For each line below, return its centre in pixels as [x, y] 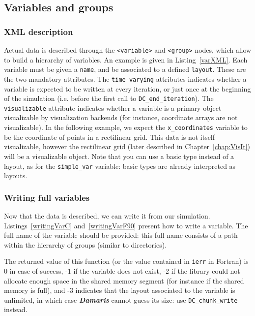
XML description [39, 31]
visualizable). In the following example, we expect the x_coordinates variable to [126, 127]
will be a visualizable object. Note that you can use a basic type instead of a [119, 156]
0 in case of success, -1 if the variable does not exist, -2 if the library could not [122, 271]
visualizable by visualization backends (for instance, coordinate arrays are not [121, 117]
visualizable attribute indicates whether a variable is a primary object [113, 108]
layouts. [16, 175]
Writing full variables [47, 197]
